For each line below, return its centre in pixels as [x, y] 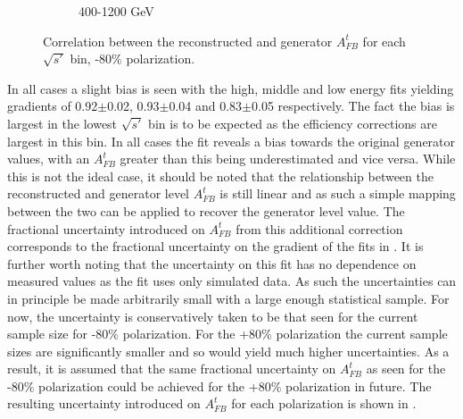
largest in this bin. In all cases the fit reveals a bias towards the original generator [231, 141]
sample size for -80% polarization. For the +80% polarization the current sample [227, 334]
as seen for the [406, 369]
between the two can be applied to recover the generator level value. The [206, 210]
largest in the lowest [62, 123]
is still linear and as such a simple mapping [338, 193]
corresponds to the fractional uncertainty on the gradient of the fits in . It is [215, 246]
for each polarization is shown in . [324, 403]
